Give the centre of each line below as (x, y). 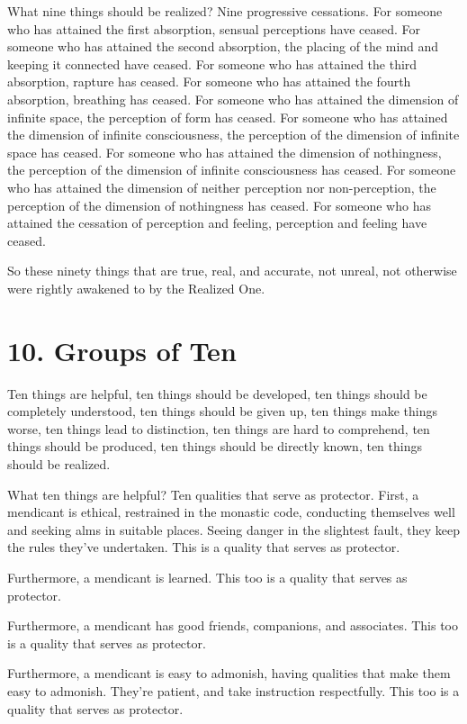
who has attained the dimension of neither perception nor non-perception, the (222, 187)
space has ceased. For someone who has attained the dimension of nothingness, (225, 152)
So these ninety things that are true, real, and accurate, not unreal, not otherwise (232, 271)
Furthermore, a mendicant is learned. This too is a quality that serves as (207, 577)
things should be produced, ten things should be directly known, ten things (215, 446)
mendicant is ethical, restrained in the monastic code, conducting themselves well (231, 512)
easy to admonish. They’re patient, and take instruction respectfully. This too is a (233, 690)
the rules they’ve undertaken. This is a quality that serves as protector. (204, 547)
